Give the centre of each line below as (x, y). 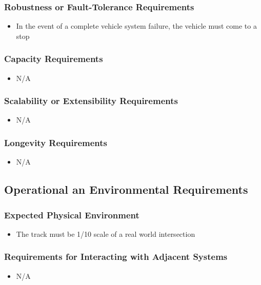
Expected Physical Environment (72, 215)
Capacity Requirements (54, 59)
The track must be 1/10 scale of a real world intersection (106, 233)
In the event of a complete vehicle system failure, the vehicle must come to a (136, 26)
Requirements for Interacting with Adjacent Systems (116, 257)
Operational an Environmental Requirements (126, 189)
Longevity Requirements (56, 142)
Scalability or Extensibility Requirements (91, 101)
